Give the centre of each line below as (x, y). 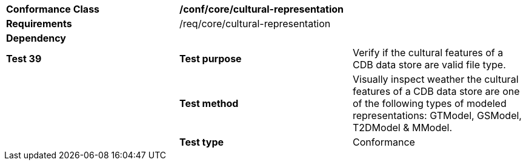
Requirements (39, 24)
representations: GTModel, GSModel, (437, 115)
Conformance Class (53, 9)
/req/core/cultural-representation (255, 24)
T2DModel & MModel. (402, 128)
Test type (201, 142)
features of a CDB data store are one (436, 91)
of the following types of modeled (429, 103)
